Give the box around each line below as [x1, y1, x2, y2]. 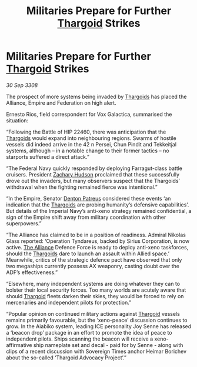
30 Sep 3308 [6, 81, 38, 89]
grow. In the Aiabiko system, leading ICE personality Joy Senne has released [6, 322, 192, 330]
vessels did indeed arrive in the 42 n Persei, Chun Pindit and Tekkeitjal [6, 141, 177, 148]
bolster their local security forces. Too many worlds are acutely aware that [6, 286, 186, 293]
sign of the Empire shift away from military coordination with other [6, 213, 166, 221]
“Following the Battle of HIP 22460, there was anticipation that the [6, 128, 166, 135]
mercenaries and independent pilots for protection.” [6, 299, 132, 306]
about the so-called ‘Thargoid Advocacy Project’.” [6, 354, 126, 361]
